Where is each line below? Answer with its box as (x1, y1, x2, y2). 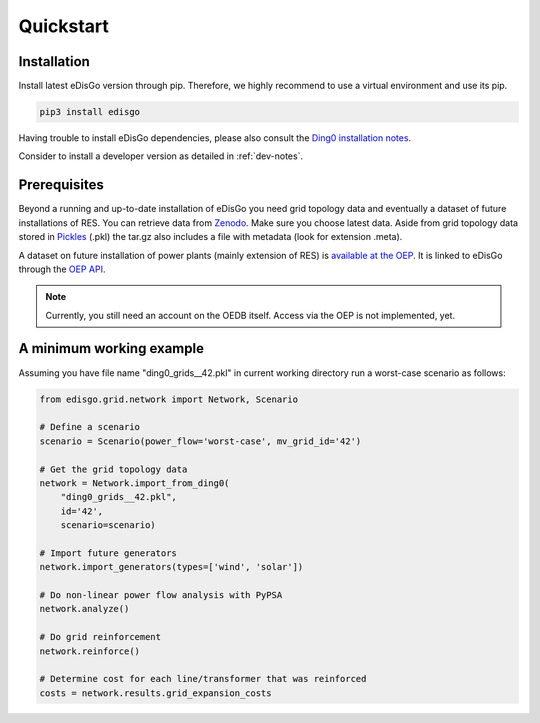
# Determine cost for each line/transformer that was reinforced (39, 673, 367, 685)
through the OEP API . (18, 263, 106, 275)
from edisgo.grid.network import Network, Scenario (39, 393, 299, 405)
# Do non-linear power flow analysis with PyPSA (39, 590, 283, 601)
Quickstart (18, 15, 110, 37)
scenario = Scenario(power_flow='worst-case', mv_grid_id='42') (39, 435, 362, 447)
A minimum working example (18, 340, 205, 357)
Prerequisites (18, 176, 104, 194)
